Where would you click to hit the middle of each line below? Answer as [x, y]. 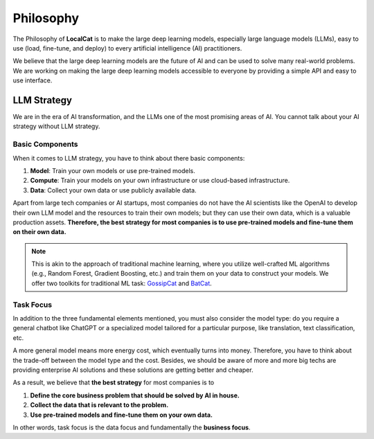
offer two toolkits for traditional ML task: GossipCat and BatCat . [122, 283]
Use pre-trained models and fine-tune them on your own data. [122, 415]
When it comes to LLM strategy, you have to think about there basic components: [129, 158]
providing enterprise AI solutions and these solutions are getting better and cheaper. [133, 370]
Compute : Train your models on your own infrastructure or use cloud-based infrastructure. [160, 181]
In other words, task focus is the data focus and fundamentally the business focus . [132, 427]
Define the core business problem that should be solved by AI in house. [135, 395]
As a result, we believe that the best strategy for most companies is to [114, 383]
